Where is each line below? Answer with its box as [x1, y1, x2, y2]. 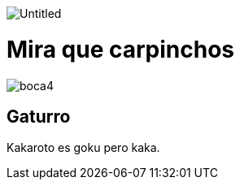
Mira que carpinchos [7, 35, 235, 63]
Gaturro [7, 106, 71, 127]
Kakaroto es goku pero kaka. [7, 141, 160, 155]
